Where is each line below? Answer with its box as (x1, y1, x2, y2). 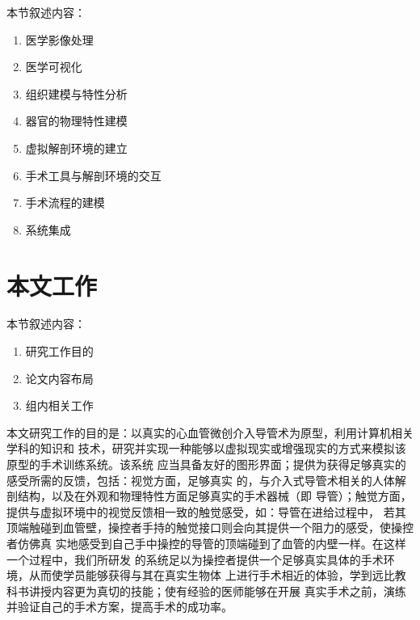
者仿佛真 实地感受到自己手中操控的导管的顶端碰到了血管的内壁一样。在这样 (6, 535, 406, 551)
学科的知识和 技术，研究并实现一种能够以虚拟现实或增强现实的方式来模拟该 (6, 440, 406, 457)
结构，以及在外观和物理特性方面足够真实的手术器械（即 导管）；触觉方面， (17, 487, 412, 504)
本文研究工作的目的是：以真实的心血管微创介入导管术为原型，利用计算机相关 (6, 424, 414, 441)
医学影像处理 (25, 31, 94, 48)
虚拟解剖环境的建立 (25, 139, 128, 156)
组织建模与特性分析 (25, 85, 128, 102)
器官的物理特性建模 (25, 112, 128, 129)
